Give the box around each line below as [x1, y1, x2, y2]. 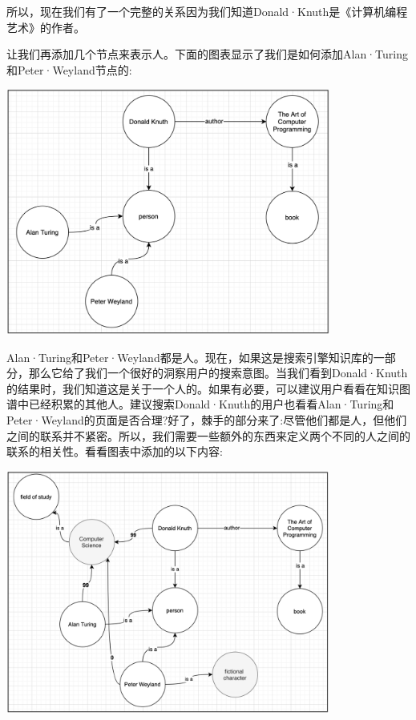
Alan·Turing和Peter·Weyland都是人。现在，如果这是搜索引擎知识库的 [6, 348, 374, 365]
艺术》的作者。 [6, 18, 85, 35]
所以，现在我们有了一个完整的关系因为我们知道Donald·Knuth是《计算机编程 [6, 3, 408, 19]
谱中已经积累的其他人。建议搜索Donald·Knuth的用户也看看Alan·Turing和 [6, 396, 394, 412]
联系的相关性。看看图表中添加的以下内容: [6, 443, 223, 460]
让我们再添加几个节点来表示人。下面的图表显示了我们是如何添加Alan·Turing [6, 46, 408, 62]
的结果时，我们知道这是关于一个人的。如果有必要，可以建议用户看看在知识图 [6, 380, 410, 396]
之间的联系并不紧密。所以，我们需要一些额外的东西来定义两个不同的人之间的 [6, 427, 410, 444]
